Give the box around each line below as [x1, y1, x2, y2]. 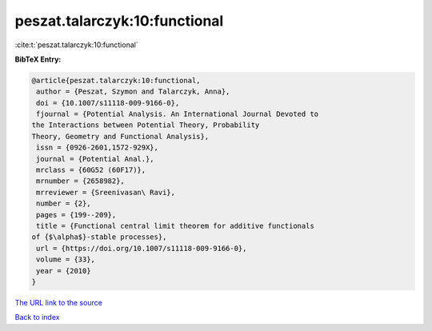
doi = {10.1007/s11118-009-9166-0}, [36, 98, 180, 107]
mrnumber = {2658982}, [36, 177, 126, 185]
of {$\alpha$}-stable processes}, [31, 233, 167, 241]
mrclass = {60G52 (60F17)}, [36, 165, 146, 175]
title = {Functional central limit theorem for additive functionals [36, 221, 315, 230]
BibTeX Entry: [14, 54, 62, 64]
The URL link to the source [14, 297, 103, 307]
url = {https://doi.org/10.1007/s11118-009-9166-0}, [36, 244, 247, 253]
